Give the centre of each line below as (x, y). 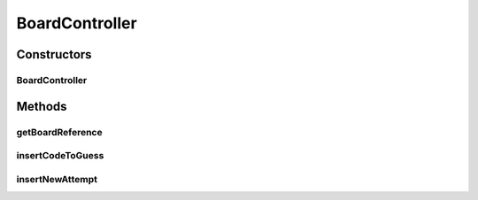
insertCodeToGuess (60, 156)
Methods (42, 106)
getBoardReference (59, 132)
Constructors (54, 54)
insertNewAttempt (57, 179)
